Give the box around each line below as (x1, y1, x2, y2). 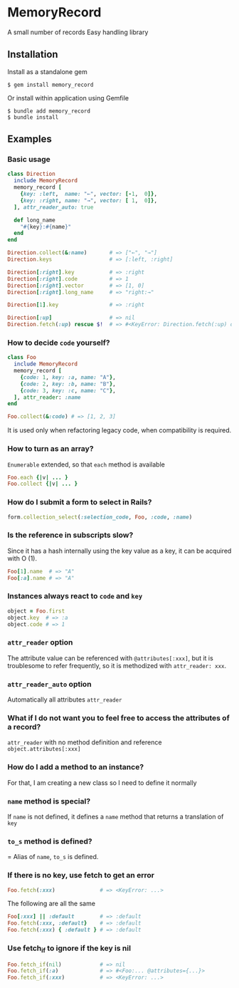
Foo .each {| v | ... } (7, 474, 69, 481)
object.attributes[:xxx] (7, 746, 81, 753)
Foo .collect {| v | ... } (7, 480, 78, 488)
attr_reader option (7, 638, 73, 648)
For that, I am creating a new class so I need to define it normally (7, 778, 197, 787)
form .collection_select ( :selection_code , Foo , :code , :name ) (7, 514, 193, 521)
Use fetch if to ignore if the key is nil (7, 943, 132, 955)
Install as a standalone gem (7, 67, 87, 76)
